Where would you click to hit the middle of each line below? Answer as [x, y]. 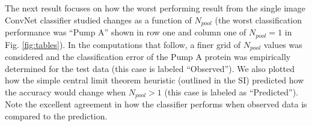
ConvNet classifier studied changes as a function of [98, 19]
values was [283, 44]
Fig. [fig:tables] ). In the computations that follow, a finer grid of [123, 44]
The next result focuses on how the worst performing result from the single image [155, 8]
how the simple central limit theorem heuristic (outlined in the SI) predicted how [154, 80]
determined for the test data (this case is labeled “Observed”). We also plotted [150, 68]
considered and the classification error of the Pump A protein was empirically [148, 56]
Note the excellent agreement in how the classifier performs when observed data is [156, 104]
